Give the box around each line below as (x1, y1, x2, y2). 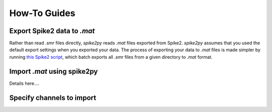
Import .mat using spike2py (9, 67, 98, 75)
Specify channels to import (9, 93, 97, 102)
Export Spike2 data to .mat (9, 27, 95, 35)
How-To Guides (9, 8, 76, 19)
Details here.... (9, 80, 40, 86)
